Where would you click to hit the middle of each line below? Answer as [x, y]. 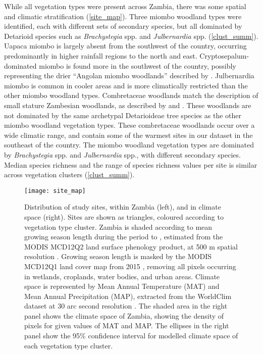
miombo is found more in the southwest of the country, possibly [138, 65]
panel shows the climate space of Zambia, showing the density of [124, 315]
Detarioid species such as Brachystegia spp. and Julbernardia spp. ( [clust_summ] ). [131, 36]
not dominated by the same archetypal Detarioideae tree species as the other [123, 115]
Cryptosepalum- [224, 55]
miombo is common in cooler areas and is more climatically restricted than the [126, 85]
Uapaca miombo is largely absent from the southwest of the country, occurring [125, 46]
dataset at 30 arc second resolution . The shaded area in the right [126, 306]
